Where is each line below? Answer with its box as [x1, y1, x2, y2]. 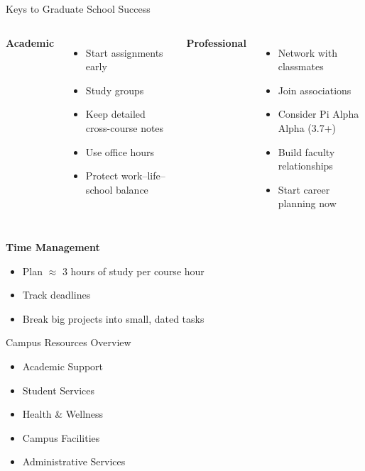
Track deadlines [22, 287, 91, 302]
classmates [278, 59, 324, 74]
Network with [278, 45, 337, 60]
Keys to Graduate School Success [6, 1, 151, 16]
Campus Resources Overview [6, 335, 131, 350]
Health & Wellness [22, 406, 104, 421]
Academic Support [22, 358, 104, 373]
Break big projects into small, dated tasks [22, 311, 205, 326]
